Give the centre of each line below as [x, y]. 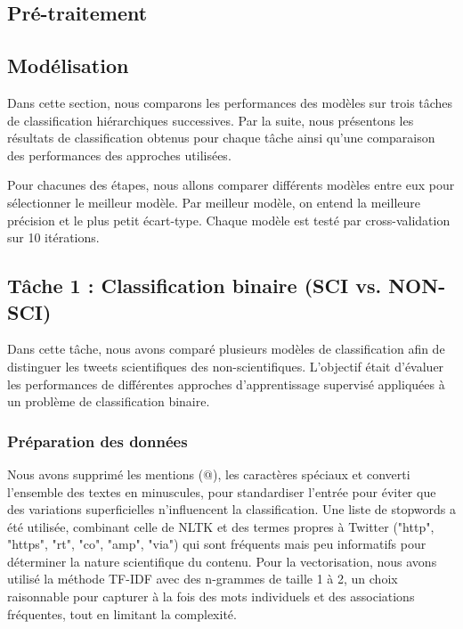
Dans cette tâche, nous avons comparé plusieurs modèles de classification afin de [226, 349]
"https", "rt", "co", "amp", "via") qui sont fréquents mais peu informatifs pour [217, 544]
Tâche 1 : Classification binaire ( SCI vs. [195, 286]
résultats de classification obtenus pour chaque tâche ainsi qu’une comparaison [221, 138]
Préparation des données [97, 441]
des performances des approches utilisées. [119, 155]
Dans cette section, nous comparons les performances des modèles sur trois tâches [230, 102]
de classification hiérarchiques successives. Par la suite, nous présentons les [211, 120]
